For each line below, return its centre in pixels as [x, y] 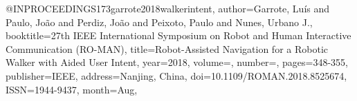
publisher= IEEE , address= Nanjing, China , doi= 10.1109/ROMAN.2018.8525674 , [176, 75]
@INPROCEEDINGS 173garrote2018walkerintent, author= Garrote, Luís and [168, 8]
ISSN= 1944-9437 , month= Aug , [72, 89]
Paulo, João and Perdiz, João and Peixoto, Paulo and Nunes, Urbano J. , [159, 22]
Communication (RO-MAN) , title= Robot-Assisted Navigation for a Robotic [167, 48]
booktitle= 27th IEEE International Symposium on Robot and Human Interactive [178, 35]
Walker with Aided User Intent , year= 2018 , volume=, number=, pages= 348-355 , [177, 62]
